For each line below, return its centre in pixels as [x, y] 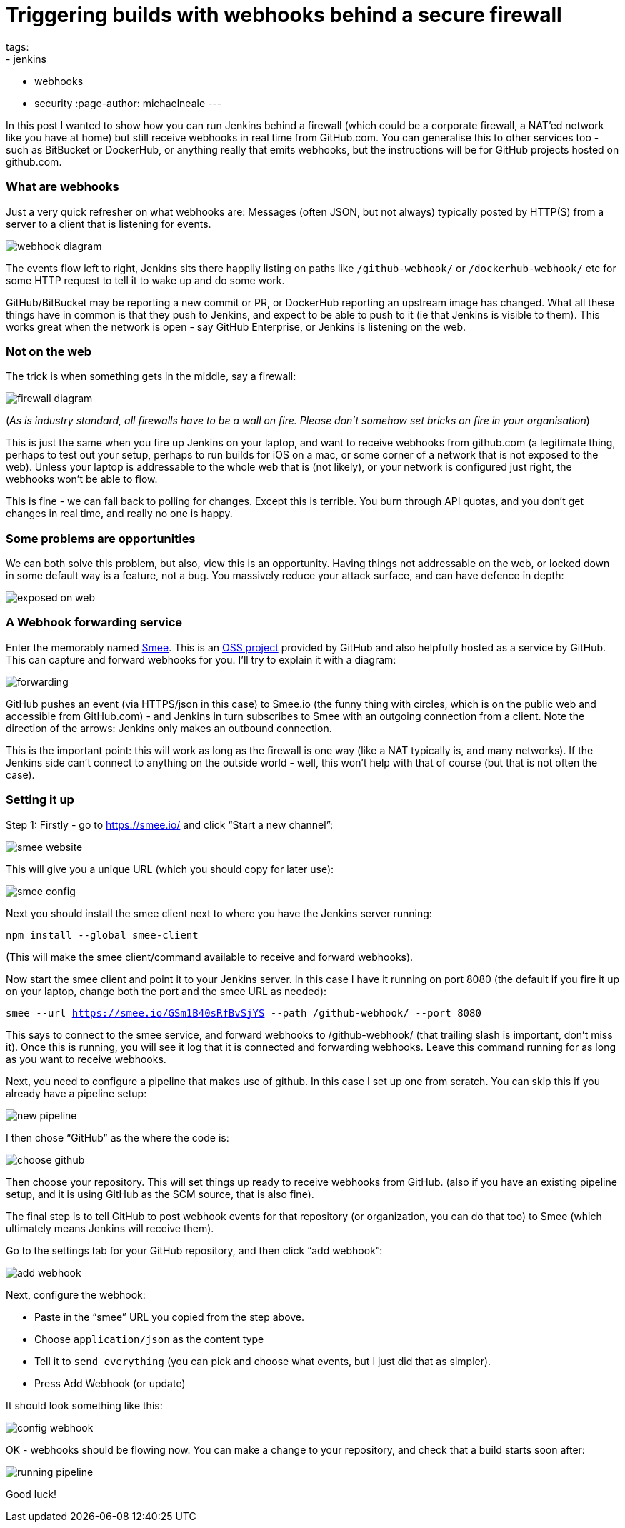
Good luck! [31, 1494]
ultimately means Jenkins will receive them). [110, 1228]
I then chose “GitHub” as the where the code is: [117, 1137]
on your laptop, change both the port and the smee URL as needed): [166, 991]
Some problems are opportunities [101, 538]
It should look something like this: [84, 1405]
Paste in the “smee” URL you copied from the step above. [170, 1317]
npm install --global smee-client [102, 935]
